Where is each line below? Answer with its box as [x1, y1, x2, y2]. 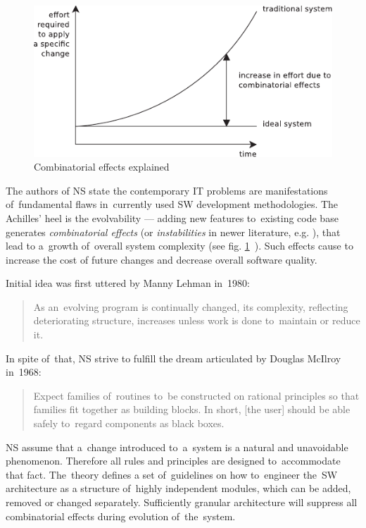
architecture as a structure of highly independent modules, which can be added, [6, 481, 351, 496]
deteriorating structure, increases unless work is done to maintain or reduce [33, 313, 360, 328]
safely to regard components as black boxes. [33, 416, 225, 431]
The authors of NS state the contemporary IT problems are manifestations [6, 183, 328, 197]
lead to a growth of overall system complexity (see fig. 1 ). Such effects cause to [6, 238, 353, 253]
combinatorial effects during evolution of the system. [6, 508, 236, 523]
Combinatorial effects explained [34, 159, 170, 174]
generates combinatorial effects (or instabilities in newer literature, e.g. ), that [6, 224, 341, 239]
